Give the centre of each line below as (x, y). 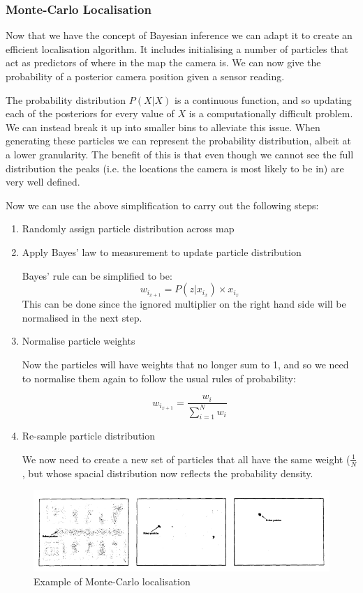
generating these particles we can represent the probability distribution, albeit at (178, 141)
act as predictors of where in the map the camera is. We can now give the (163, 62)
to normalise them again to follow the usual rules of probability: (159, 378)
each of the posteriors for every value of (90, 113)
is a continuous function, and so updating (263, 99)
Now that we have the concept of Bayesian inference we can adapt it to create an (179, 35)
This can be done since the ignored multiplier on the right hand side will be (184, 304)
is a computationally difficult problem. (271, 113)
